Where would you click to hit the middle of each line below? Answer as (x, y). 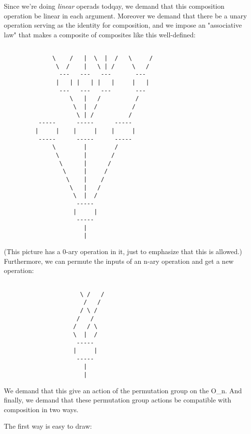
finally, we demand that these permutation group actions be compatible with (118, 400)
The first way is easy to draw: (48, 426)
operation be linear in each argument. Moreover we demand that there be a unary (125, 15)
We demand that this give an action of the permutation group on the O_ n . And (123, 390)
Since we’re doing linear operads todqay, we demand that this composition (114, 6)
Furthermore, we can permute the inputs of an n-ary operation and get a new (119, 261)
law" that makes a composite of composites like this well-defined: (100, 34)
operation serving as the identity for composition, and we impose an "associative (123, 25)
